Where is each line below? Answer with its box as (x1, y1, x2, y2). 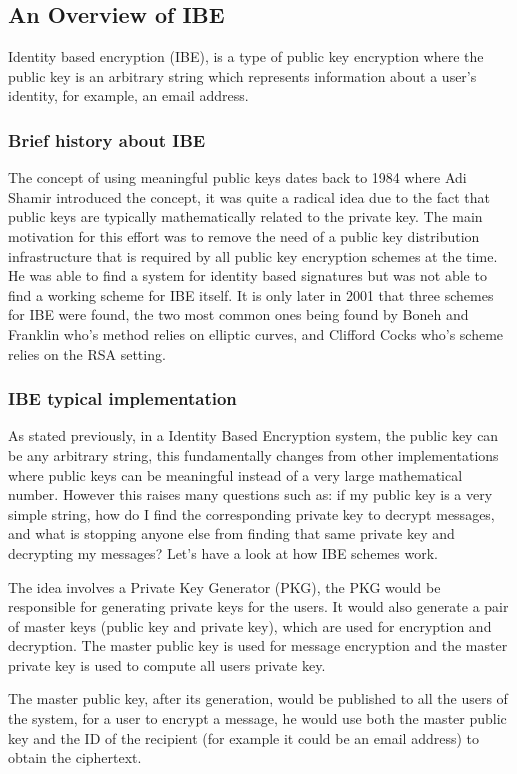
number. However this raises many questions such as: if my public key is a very (8, 484, 493, 505)
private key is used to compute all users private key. (8, 654, 326, 675)
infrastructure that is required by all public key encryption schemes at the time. (8, 245, 498, 266)
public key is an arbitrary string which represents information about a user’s (8, 65, 477, 86)
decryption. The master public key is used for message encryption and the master (8, 635, 508, 656)
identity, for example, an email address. (8, 85, 249, 106)
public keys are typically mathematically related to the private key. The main (8, 206, 483, 227)
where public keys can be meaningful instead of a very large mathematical (8, 464, 463, 485)
